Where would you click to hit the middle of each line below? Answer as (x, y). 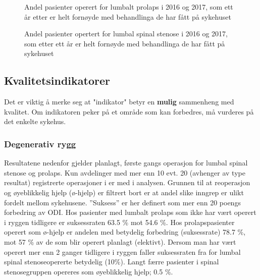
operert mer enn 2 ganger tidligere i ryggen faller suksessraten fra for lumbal (122, 251)
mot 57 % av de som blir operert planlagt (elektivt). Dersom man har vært (120, 241)
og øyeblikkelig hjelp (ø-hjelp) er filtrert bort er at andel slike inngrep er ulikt (124, 192)
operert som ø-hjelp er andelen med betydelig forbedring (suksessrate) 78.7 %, (125, 232)
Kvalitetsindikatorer (57, 80)
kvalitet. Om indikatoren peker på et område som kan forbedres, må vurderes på (129, 111)
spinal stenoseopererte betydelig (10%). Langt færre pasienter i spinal (112, 262)
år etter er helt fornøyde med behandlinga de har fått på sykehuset (128, 16)
